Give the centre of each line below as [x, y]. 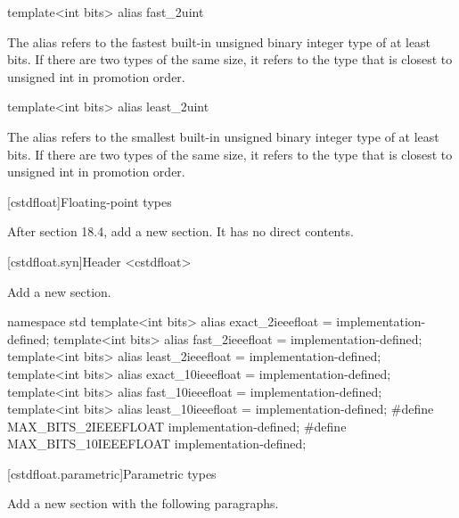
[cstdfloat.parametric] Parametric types [112, 473]
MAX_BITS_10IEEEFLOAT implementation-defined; [157, 444]
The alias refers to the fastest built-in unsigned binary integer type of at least [219, 41]
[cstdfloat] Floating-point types [90, 201]
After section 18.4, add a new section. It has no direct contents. [180, 231]
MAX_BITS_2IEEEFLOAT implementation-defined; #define [177, 426]
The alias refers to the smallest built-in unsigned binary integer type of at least [223, 136]
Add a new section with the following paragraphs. [143, 503]
